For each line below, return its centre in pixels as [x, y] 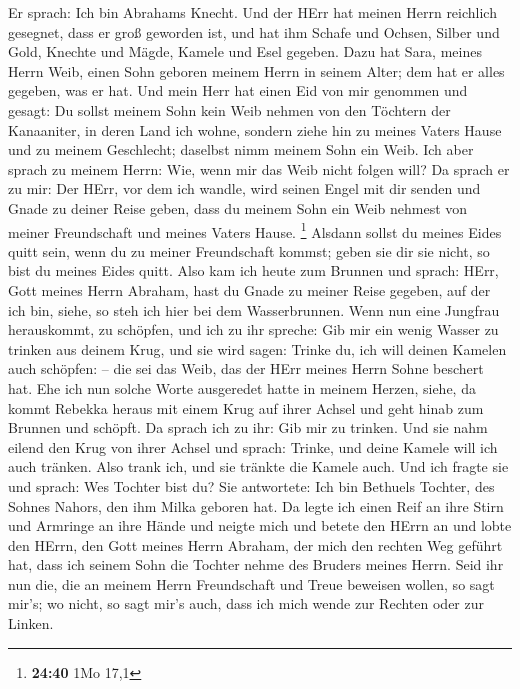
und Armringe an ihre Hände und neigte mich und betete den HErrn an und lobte [260, 525]
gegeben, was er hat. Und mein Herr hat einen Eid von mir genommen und [238, 90]
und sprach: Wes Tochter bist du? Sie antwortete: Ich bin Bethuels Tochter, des [251, 485]
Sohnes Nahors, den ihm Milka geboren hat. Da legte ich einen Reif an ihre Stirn [256, 505]
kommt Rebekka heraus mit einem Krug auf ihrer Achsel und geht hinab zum [246, 407]
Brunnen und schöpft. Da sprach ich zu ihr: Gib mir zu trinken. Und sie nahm [248, 427]
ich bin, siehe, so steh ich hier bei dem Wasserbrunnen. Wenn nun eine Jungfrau [254, 309]
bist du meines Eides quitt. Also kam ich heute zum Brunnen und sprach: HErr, [253, 270]
